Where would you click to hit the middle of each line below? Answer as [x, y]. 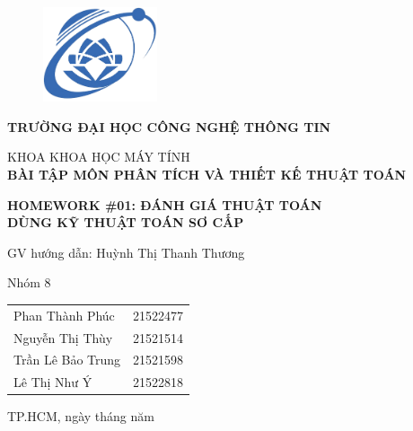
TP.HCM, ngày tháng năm [81, 416]
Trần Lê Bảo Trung [67, 360]
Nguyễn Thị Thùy [63, 337]
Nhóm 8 [29, 282]
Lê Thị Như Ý [53, 382]
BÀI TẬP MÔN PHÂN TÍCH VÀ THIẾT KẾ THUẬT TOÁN [207, 175]
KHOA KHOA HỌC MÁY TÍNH [99, 157]
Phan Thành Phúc [64, 315]
